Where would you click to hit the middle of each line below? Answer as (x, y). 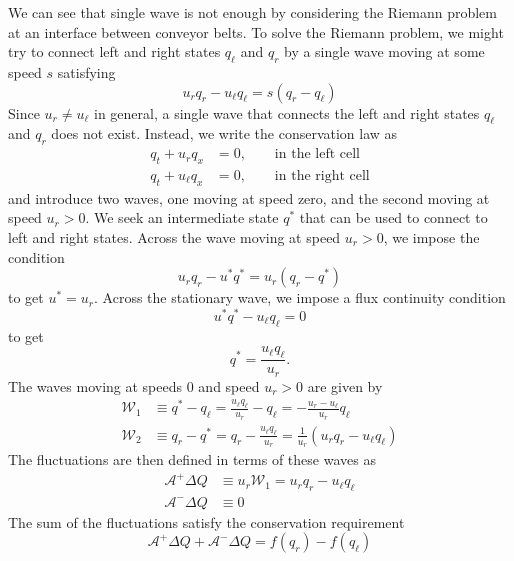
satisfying (86, 71)
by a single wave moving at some (384, 51)
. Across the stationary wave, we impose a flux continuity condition (300, 297)
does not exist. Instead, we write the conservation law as (224, 133)
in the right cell (322, 176)
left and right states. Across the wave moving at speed (174, 237)
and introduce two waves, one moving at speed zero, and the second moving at (249, 197)
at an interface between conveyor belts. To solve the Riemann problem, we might (256, 31)
